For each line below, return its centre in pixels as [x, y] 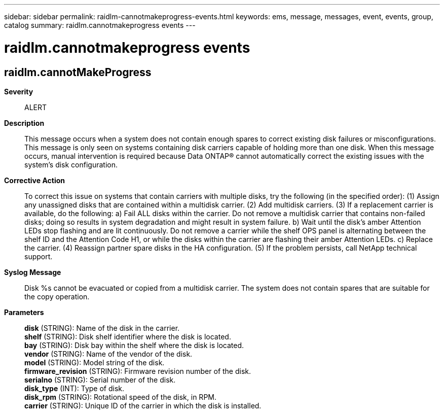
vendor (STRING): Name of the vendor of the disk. [108, 354]
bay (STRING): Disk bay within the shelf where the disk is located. [134, 345]
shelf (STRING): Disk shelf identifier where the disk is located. [128, 336]
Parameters [24, 312]
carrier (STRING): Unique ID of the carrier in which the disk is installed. [143, 405]
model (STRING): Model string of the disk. [95, 362]
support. [39, 256]
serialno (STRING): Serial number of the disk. [100, 379]
